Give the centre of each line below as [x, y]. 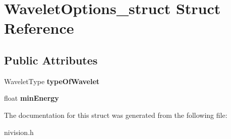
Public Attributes [51, 60]
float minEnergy [32, 98]
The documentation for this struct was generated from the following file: [116, 115]
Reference [39, 28]
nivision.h [19, 132]
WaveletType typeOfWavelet [52, 81]
